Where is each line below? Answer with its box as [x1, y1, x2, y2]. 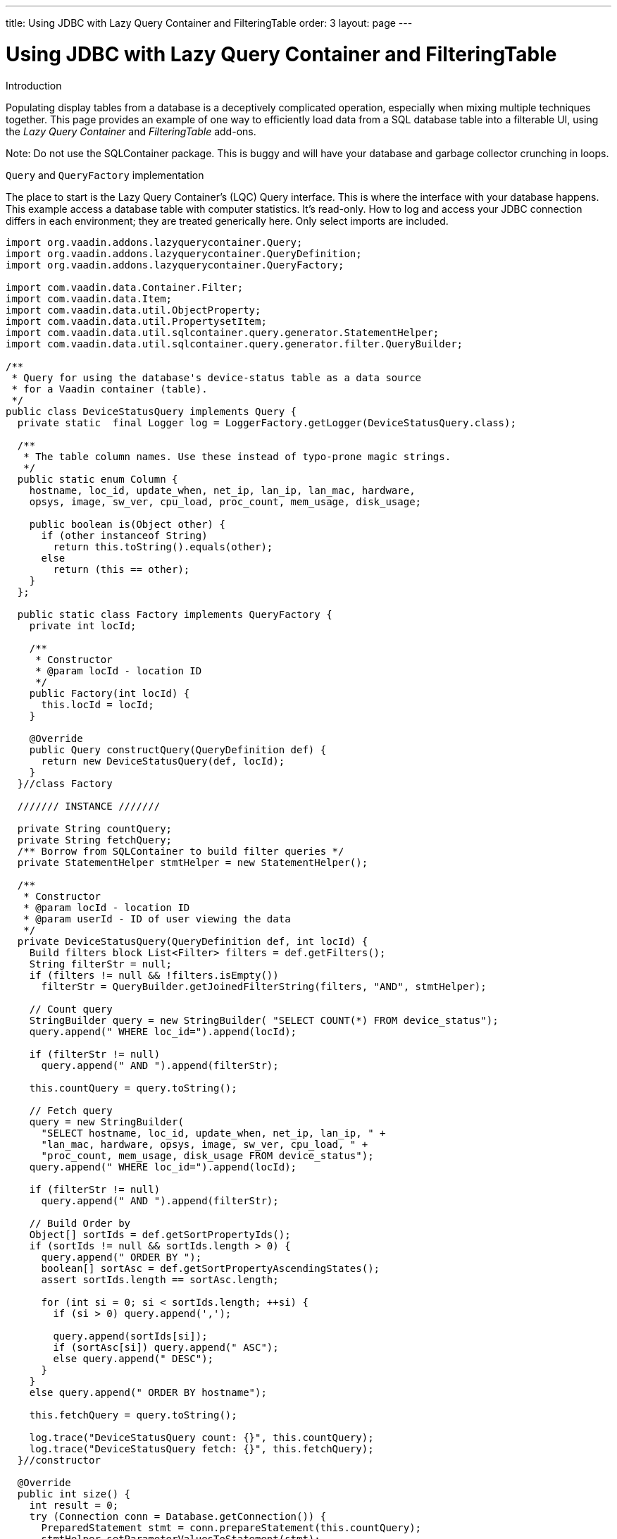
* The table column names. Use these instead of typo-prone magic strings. [23, 450, 451, 462]
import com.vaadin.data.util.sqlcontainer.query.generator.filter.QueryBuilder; [6, 338, 463, 350]
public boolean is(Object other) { [29, 518, 225, 530]
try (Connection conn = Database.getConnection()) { [29, 1510, 327, 1522]
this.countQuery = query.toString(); [29, 1082, 237, 1094]
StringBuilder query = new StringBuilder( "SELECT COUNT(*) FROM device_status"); [29, 1014, 499, 1026]
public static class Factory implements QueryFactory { [17, 608, 332, 620]
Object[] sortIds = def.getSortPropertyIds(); [29, 1228, 291, 1240]
